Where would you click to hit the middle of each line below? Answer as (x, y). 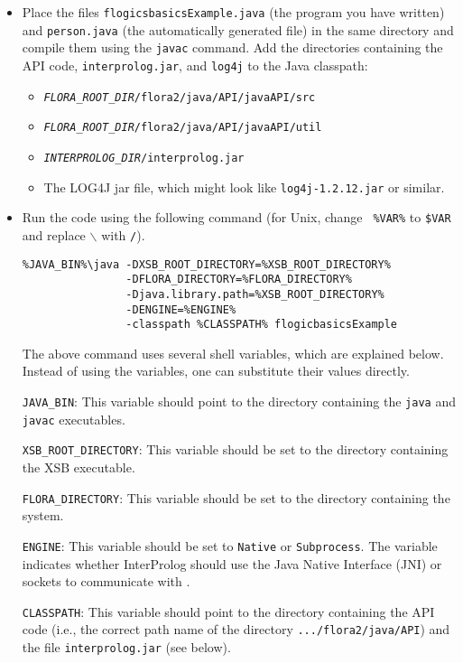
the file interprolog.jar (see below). (126, 647)
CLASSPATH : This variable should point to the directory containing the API (228, 611)
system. (43, 515)
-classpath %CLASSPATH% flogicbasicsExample (262, 325)
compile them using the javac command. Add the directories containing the (232, 47)
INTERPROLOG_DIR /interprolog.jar (144, 158)
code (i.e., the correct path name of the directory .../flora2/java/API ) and (236, 629)
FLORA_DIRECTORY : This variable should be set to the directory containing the (236, 497)
